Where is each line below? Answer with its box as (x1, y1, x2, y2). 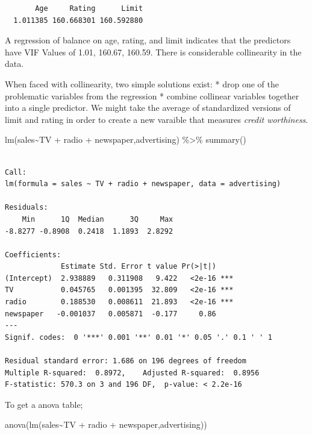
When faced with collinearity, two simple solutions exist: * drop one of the (5, 77, 279, 90)
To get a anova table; (5, 398, 83, 410)
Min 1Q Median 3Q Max (22, 214, 173, 224)
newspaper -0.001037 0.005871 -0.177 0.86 (5, 309, 216, 318)
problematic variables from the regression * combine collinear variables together (5, 89, 299, 102)
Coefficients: (5, 250, 61, 259)
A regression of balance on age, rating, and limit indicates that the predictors (5, 34, 291, 46)
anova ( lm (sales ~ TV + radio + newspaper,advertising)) (5, 418, 207, 431)
